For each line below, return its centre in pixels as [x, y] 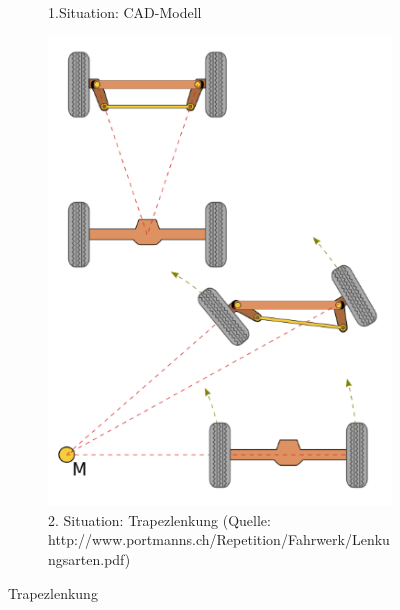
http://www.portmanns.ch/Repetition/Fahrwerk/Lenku [219, 539]
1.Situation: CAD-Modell [125, 12]
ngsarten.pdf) [89, 559]
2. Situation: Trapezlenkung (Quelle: [159, 519]
